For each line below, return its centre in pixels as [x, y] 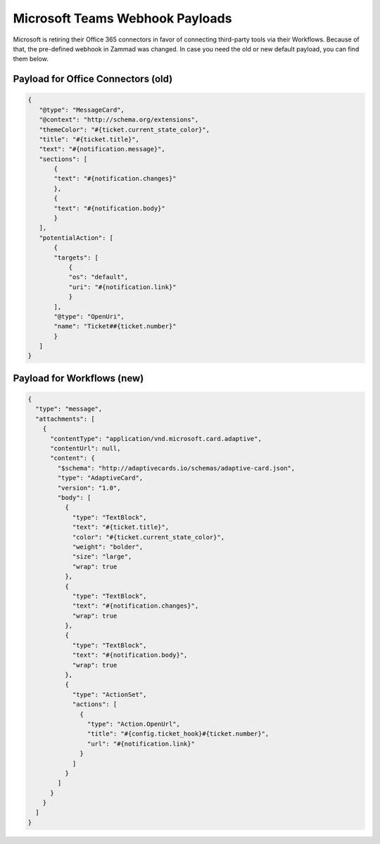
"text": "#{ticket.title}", [120, 527]
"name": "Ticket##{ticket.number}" [115, 326]
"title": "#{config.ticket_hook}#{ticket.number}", [178, 734]
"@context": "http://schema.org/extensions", [119, 120]
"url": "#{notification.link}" [141, 743]
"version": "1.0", [89, 488]
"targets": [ [76, 257]
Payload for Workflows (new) [78, 378]
